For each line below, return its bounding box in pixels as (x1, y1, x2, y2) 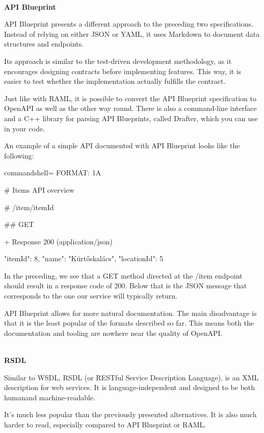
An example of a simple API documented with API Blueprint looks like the (4, 140, 240, 151)
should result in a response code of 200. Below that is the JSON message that (4, 280, 247, 291)
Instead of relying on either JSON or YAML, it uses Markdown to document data (4, 28, 260, 39)
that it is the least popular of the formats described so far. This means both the (4, 317, 254, 328)
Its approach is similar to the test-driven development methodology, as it (4, 55, 232, 66)
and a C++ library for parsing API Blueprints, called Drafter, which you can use (4, 112, 258, 123)
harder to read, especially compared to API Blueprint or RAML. (4, 419, 206, 429)
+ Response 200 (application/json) (4, 236, 113, 246)
